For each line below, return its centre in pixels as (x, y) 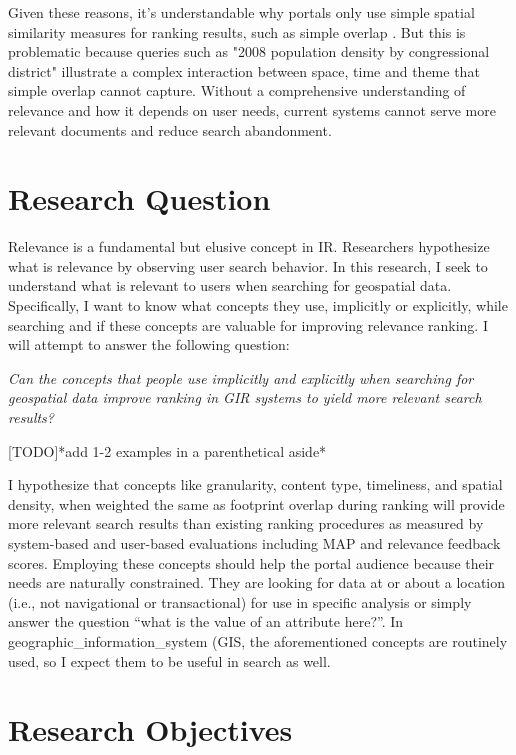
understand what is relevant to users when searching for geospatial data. (230, 285)
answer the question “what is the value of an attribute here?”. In (206, 621)
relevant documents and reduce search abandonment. (170, 129)
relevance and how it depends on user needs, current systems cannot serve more (252, 109)
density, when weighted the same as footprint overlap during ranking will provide (256, 503)
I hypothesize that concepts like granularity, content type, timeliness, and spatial (255, 484)
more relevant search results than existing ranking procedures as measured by (246, 523)
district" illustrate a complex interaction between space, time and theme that (244, 70)
